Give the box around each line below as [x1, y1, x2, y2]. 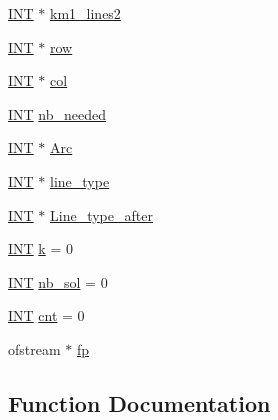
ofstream [8, 338, 61, 359]
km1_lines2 [50, 3, 121, 23]
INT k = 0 [8, 238, 73, 259]
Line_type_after [50, 204, 153, 225]
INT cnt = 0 [8, 305, 85, 326]
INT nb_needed [8, 103, 107, 124]
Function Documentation [8, 387, 271, 418]
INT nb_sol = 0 [8, 271, 108, 292]
